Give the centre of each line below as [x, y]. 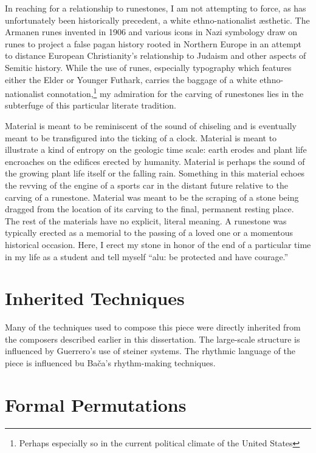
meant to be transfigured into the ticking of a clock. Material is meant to [141, 137]
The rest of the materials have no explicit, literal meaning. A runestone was [146, 220]
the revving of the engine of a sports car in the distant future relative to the [146, 185]
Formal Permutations [96, 404]
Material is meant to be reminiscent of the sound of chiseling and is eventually [151, 126]
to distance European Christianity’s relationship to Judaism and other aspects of [156, 55]
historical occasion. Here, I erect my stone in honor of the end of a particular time [158, 244]
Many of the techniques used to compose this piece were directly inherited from [153, 327]
